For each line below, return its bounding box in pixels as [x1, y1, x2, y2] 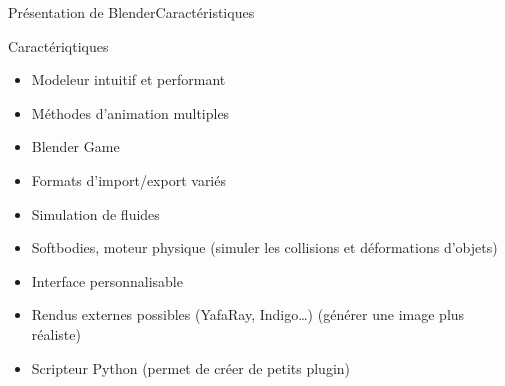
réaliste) [31, 323, 81, 344]
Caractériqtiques [8, 35, 109, 56]
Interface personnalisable [31, 270, 183, 291]
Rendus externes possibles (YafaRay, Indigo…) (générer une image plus [31, 304, 465, 325]
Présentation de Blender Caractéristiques [8, 2, 255, 22]
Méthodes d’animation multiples [31, 102, 230, 123]
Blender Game [31, 136, 120, 157]
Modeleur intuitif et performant [31, 69, 226, 90]
